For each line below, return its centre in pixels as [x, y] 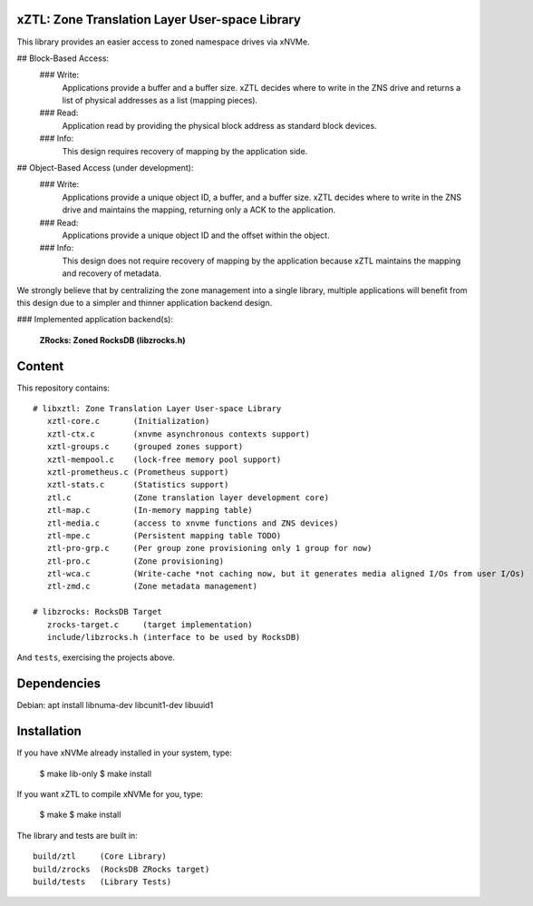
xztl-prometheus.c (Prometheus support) [138, 472]
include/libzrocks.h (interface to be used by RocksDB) [174, 637]
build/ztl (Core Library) [100, 857]
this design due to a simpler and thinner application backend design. [145, 302]
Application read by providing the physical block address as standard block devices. [219, 125]
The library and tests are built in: [77, 835]
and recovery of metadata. [112, 273]
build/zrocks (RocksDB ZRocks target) [121, 869]
